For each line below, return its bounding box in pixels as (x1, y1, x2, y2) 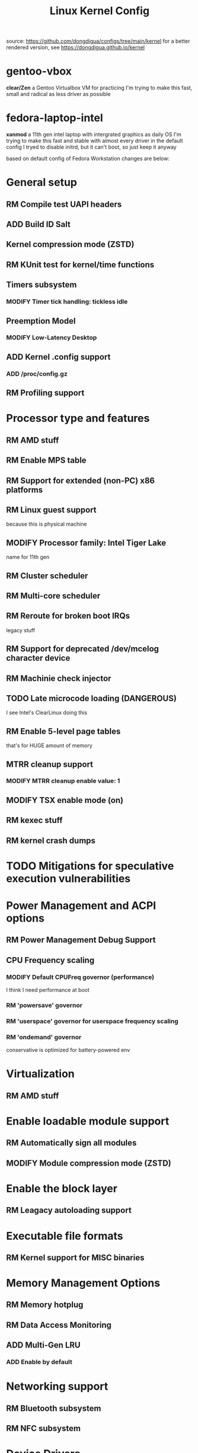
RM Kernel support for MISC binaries (6, 1252, 145, 1263)
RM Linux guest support (6, 505, 97, 515)
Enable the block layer (6, 1182, 117, 1195)
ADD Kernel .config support (6, 351, 111, 362)
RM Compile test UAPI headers (6, 199, 122, 209)
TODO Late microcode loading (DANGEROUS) (6, 693, 177, 703)
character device (6, 653, 71, 663)
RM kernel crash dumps (6, 836, 96, 846)
